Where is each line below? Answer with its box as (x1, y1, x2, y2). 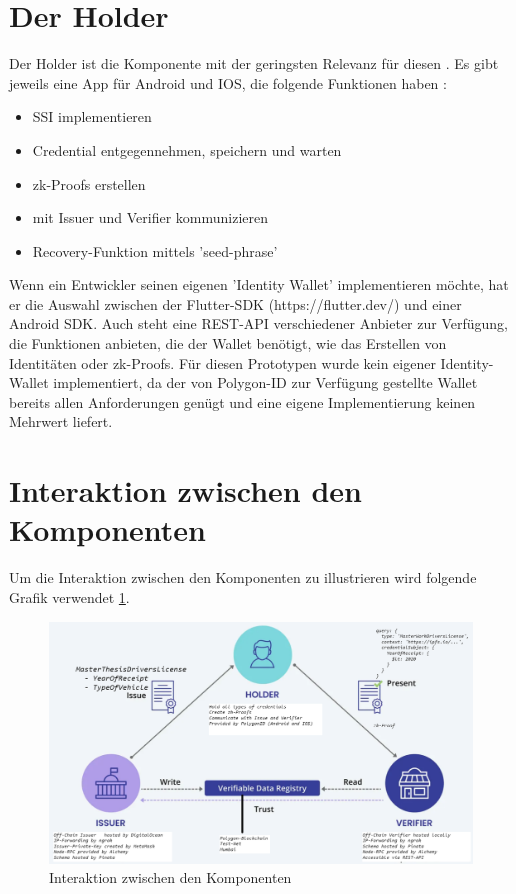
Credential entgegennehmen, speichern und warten (32, 139, 342, 160)
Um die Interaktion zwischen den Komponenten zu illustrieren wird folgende (9, 567, 477, 588)
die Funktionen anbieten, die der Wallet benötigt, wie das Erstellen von (9, 333, 447, 354)
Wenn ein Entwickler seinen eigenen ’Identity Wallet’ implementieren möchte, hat (9, 274, 509, 295)
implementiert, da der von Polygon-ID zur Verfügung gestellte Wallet (53, 372, 478, 393)
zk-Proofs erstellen (32, 173, 146, 194)
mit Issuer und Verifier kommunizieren (32, 207, 268, 228)
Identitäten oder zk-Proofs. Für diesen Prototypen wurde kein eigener (9, 352, 436, 373)
